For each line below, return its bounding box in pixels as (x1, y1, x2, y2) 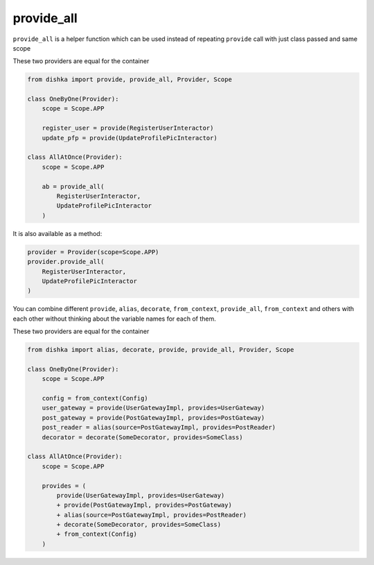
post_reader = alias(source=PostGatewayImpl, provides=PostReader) (42, 423, 276, 432)
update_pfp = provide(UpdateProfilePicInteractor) (42, 134, 217, 142)
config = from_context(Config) (42, 394, 148, 403)
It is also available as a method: (12, 229, 103, 237)
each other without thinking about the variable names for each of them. (12, 314, 216, 323)
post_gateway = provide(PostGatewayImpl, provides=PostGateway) (42, 414, 265, 421)
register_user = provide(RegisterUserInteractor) (42, 124, 214, 132)
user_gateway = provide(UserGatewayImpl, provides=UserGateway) (42, 404, 265, 412)
